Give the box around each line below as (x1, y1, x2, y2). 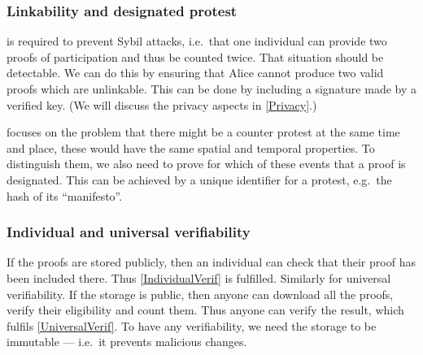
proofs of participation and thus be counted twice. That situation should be (7, 48, 384, 65)
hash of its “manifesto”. (7, 187, 123, 204)
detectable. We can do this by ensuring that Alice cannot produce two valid (7, 64, 384, 81)
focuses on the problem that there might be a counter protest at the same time (7, 123, 400, 141)
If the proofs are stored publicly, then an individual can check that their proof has (7, 253, 416, 271)
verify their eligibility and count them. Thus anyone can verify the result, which (7, 301, 404, 318)
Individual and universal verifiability (7, 222, 251, 242)
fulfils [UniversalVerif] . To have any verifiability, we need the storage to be (7, 317, 377, 334)
